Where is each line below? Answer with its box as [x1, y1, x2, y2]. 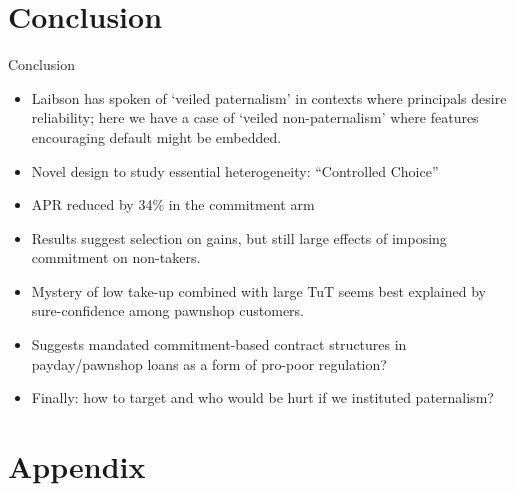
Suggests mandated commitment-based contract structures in [31, 334, 407, 355]
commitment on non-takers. [31, 247, 201, 268]
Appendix [8, 446, 146, 487]
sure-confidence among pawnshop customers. [31, 300, 304, 321]
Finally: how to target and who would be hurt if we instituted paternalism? [31, 387, 494, 408]
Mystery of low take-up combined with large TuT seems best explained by [31, 280, 486, 301]
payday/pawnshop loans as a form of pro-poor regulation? [31, 353, 387, 374]
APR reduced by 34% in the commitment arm [31, 194, 315, 215]
